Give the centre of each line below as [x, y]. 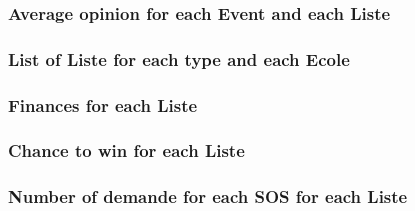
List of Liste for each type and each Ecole [179, 58]
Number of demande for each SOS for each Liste [208, 196]
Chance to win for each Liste [126, 150]
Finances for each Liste [103, 104]
